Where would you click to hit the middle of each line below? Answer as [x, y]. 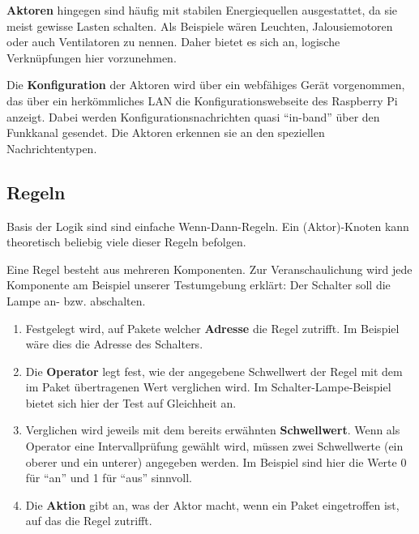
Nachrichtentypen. [52, 148]
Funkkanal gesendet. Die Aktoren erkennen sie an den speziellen [166, 132]
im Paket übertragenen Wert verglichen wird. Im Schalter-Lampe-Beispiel [208, 387]
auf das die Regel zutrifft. [89, 521]
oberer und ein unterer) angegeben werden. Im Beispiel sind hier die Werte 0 [216, 461]
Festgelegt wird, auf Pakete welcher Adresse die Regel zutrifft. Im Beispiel [212, 328]
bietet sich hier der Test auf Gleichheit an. [131, 402]
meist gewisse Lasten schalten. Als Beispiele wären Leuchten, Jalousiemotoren [200, 26]
